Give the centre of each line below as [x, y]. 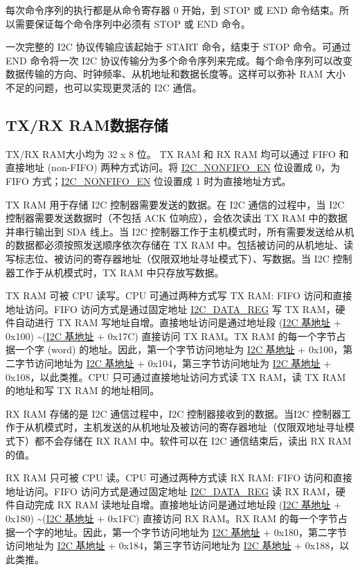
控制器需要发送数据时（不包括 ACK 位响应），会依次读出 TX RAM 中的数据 [177, 218]
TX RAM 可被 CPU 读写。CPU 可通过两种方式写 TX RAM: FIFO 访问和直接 [179, 295]
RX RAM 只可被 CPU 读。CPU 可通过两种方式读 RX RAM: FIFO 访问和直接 [179, 478]
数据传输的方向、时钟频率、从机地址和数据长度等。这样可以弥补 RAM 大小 [175, 74]
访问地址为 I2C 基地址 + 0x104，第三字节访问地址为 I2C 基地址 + [183, 363]
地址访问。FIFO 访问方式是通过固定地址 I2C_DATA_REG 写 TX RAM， [171, 309]
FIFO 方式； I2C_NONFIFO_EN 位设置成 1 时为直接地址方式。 [148, 180]
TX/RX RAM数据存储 [87, 124]
